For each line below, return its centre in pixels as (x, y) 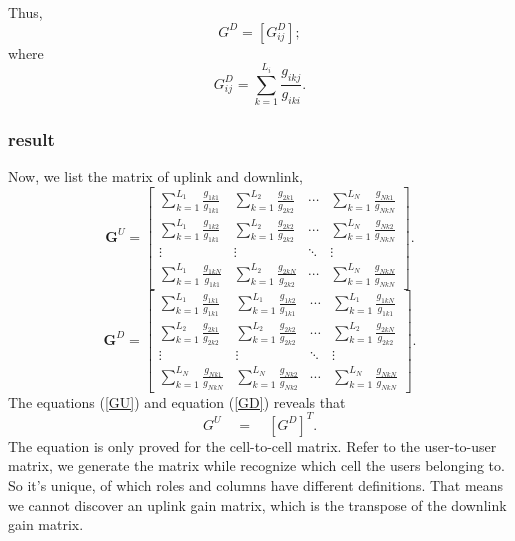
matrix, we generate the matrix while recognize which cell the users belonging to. (256, 465)
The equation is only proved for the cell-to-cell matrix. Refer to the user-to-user (252, 445)
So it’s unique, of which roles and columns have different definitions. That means (256, 484)
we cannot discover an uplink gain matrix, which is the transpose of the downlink (257, 504)
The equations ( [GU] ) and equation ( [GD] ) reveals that (177, 401)
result (31, 138)
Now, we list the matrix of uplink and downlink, (155, 176)
